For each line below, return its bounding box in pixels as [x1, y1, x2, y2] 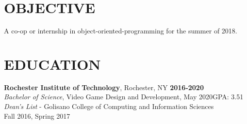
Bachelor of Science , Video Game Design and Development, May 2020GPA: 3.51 [4, 92, 244, 102]
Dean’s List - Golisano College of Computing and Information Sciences [4, 101, 214, 111]
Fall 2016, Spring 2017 [4, 110, 70, 121]
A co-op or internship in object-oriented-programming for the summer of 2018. [4, 26, 237, 36]
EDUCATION [4, 54, 101, 74]
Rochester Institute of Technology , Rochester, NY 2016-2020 [4, 82, 204, 92]
